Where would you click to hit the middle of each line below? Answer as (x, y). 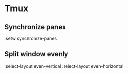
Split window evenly (36, 54)
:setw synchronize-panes (31, 38)
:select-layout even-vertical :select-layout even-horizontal (64, 66)
